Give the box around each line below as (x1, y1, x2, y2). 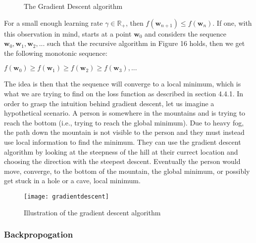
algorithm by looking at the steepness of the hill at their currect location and (4, 146, 238, 157)
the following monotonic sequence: (4, 47, 107, 58)
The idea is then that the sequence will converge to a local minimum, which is (4, 79, 241, 89)
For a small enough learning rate (4, 17, 103, 28)
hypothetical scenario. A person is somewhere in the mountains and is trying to (4, 108, 246, 118)
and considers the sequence (145, 28, 226, 39)
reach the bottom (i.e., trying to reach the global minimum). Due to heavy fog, (4, 117, 244, 127)
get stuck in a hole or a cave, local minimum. (4, 175, 141, 186)
